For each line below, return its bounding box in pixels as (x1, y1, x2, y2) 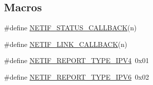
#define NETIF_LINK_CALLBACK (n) (4, 39, 127, 49)
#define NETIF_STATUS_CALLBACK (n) (4, 22, 137, 33)
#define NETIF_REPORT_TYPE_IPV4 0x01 (4, 55, 149, 65)
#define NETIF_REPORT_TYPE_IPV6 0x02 (4, 71, 149, 82)
